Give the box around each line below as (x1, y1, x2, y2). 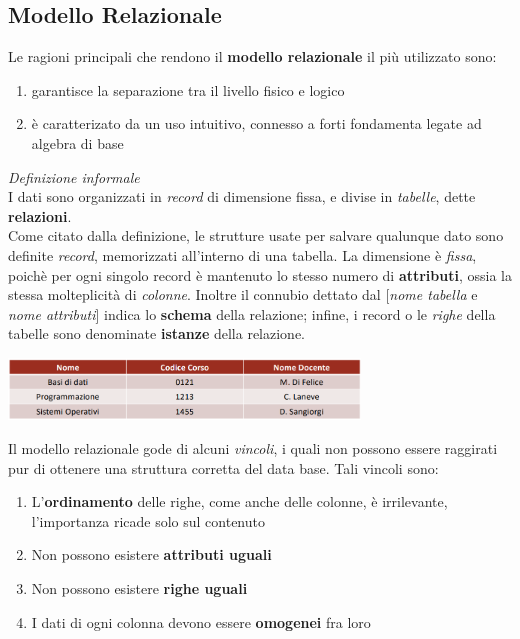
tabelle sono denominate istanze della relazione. (8, 323, 306, 344)
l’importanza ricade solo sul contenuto (31, 510, 265, 531)
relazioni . (8, 205, 72, 226)
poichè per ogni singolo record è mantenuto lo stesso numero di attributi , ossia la (8, 264, 512, 285)
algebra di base (31, 132, 124, 153)
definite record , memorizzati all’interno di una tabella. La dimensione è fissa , (8, 244, 477, 265)
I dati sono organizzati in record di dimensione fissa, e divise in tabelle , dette (8, 186, 476, 207)
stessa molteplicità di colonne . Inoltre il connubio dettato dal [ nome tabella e (8, 284, 478, 305)
